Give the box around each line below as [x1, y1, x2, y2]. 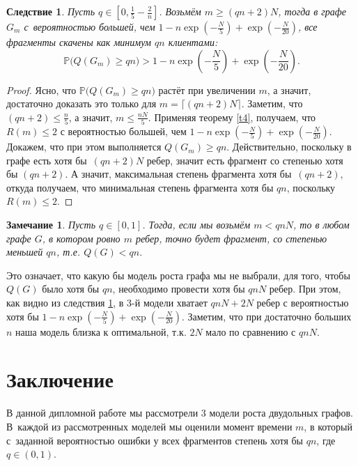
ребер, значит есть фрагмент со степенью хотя [146, 153, 343, 167]
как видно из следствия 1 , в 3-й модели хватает [6, 295, 208, 310]
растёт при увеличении [158, 82, 256, 97]
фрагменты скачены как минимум [6, 35, 152, 49]
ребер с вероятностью [256, 295, 349, 310]
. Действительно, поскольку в [226, 139, 352, 154]
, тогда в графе [278, 4, 346, 18]
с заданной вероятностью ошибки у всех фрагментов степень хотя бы [6, 433, 304, 447]
